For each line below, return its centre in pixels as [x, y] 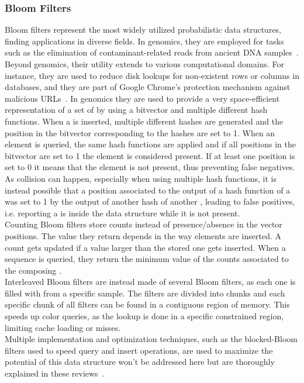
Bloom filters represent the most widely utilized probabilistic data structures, [143, 30]
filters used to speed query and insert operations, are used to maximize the [139, 350]
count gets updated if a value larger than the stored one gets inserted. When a [145, 247]
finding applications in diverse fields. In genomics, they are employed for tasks [144, 41]
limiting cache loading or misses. [63, 327]
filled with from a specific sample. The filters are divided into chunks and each [145, 293]
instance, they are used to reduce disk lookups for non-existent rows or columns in [152, 75]
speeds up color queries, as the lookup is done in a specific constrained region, [144, 316]
